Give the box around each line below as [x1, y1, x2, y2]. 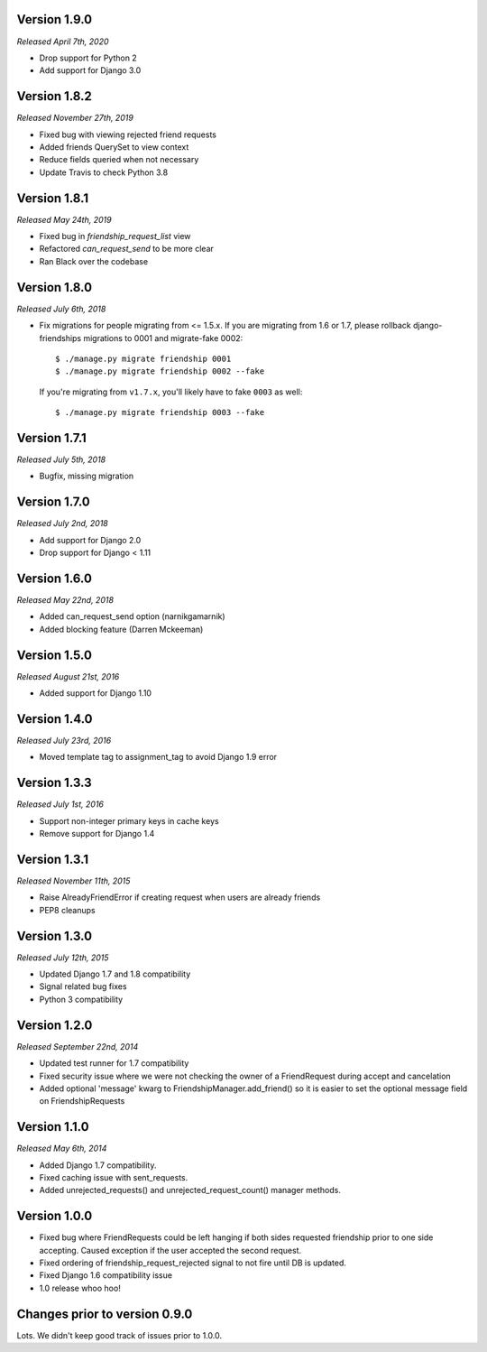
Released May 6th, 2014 [16, 1143, 107, 1154]
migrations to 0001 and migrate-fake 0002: [82, 332, 243, 343]
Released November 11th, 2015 [16, 875, 131, 886]
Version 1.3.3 [16, 775, 92, 791]
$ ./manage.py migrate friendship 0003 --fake [55, 407, 265, 418]
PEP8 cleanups [39, 904, 96, 915]
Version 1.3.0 [16, 928, 93, 943]
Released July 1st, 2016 [16, 799, 104, 810]
